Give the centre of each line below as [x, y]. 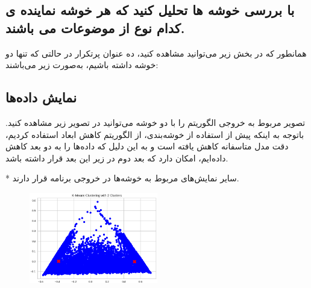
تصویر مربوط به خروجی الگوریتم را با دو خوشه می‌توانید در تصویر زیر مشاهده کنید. [155, 122]
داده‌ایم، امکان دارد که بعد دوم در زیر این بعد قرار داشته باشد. [117, 158]
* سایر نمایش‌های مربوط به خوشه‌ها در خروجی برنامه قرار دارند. [122, 178]
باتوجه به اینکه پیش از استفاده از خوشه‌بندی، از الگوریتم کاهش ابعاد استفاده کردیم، [155, 134]
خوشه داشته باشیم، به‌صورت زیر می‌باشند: [82, 65]
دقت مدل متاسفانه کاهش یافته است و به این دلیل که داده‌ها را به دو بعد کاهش [147, 146]
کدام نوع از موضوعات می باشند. [95, 27]
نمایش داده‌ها [41, 97]
